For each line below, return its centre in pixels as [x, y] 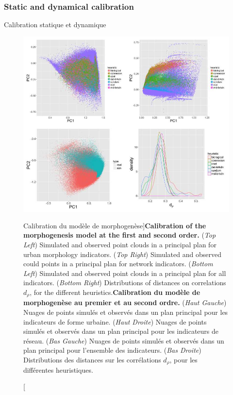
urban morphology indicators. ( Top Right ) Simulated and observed [122, 254]
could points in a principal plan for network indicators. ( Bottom [118, 264]
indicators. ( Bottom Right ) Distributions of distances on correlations [125, 283]
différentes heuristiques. [58, 370]
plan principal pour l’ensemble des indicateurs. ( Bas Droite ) [112, 350]
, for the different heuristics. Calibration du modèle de [115, 292]
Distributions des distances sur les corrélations [92, 359]
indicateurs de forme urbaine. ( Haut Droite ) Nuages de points [115, 321]
